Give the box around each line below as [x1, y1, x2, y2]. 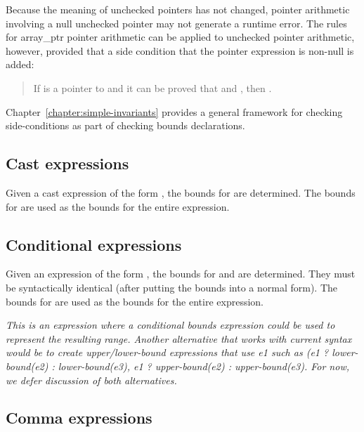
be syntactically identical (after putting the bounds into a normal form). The [6, 280, 338, 294]
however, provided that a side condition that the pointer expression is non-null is [6, 43, 354, 58]
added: [6, 57, 34, 72]
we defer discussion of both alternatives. [6, 372, 177, 387]
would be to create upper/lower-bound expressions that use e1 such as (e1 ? [6, 345, 329, 360]
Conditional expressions [6, 233, 182, 255]
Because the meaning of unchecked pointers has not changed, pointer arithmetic [6, 2, 350, 16]
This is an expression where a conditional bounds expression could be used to [6, 318, 335, 332]
